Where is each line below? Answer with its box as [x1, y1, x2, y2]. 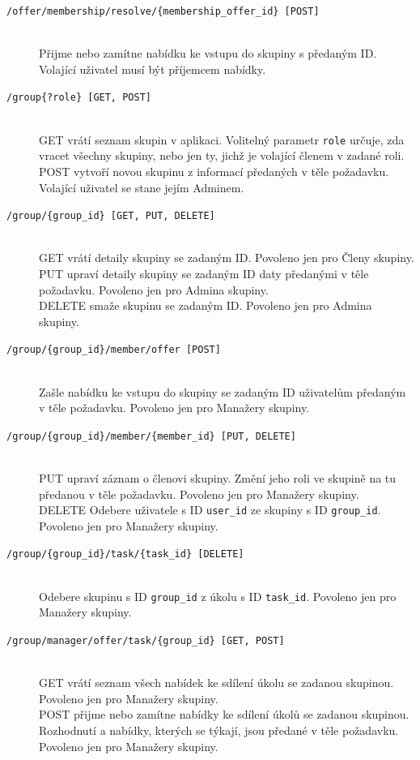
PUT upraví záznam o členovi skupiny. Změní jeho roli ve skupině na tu [39, 470, 397, 487]
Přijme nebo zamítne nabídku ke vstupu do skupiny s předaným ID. [39, 45, 377, 62]
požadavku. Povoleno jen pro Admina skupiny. [39, 281, 269, 298]
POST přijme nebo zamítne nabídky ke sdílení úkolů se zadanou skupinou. [39, 706, 409, 723]
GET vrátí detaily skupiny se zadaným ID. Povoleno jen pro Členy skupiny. [39, 249, 414, 266]
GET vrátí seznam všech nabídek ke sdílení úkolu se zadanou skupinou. [39, 674, 394, 691]
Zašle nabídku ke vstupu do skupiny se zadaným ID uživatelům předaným [39, 383, 406, 400]
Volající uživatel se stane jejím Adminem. [39, 178, 244, 195]
